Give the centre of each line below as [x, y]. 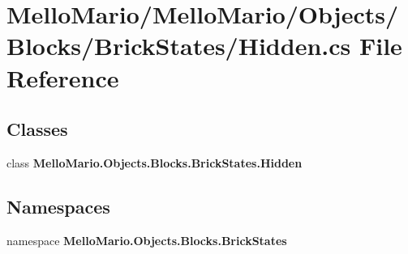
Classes [37, 129]
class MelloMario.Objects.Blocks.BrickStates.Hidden [155, 162]
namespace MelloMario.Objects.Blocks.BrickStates [147, 240]
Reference [63, 77]
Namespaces [58, 206]
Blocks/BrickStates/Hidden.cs [179, 46]
